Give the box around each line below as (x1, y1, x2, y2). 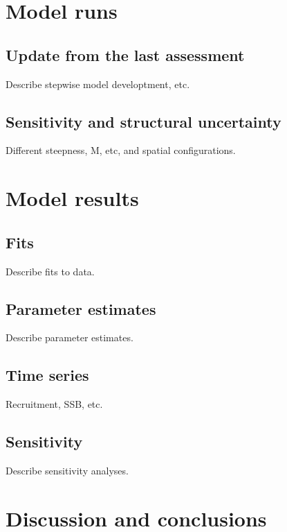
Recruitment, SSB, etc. (6, 397, 103, 411)
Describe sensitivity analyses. (6, 463, 129, 477)
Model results (6, 184, 139, 212)
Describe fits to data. (6, 264, 95, 278)
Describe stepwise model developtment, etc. (6, 76, 190, 91)
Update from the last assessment (6, 44, 245, 65)
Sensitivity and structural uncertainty (6, 110, 281, 132)
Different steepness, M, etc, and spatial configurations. (6, 143, 236, 157)
